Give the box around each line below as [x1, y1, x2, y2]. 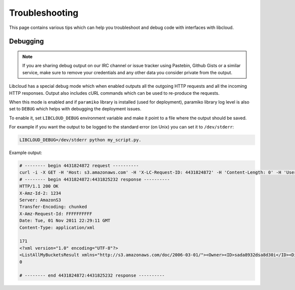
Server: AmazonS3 [19, 197, 61, 203]
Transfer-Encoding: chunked [19, 204, 87, 210]
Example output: [9, 150, 42, 156]
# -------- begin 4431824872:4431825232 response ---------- [19, 177, 170, 182]
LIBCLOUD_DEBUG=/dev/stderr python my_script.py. [19, 137, 142, 143]
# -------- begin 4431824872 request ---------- [19, 163, 139, 169]
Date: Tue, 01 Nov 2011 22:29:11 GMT [19, 218, 111, 223]
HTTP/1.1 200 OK [19, 184, 59, 189]
